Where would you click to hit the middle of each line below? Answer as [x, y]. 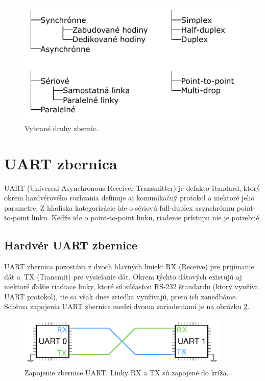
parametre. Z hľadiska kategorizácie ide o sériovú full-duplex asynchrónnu [119, 207]
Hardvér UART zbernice [71, 245]
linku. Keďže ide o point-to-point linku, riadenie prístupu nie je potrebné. [146, 218]
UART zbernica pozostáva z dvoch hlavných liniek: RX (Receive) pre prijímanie [129, 266]
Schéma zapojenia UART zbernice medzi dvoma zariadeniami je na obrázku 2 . [127, 306]
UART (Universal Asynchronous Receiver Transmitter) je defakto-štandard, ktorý [132, 187]
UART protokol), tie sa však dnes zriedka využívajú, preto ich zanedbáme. [121, 296]
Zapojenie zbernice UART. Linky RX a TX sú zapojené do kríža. [127, 373]
